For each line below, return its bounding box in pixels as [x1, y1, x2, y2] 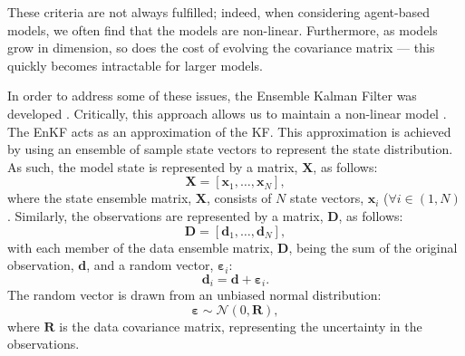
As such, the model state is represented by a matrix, [7, 157, 298, 176]
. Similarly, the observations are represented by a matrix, [7, 206, 324, 225]
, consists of [207, 188, 272, 207]
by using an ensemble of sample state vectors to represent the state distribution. [7, 140, 453, 159]
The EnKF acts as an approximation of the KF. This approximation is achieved [7, 121, 451, 140]
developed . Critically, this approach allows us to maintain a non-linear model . [7, 103, 447, 122]
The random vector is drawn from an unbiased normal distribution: [7, 285, 382, 304]
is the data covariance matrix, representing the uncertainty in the [59, 316, 422, 335]
